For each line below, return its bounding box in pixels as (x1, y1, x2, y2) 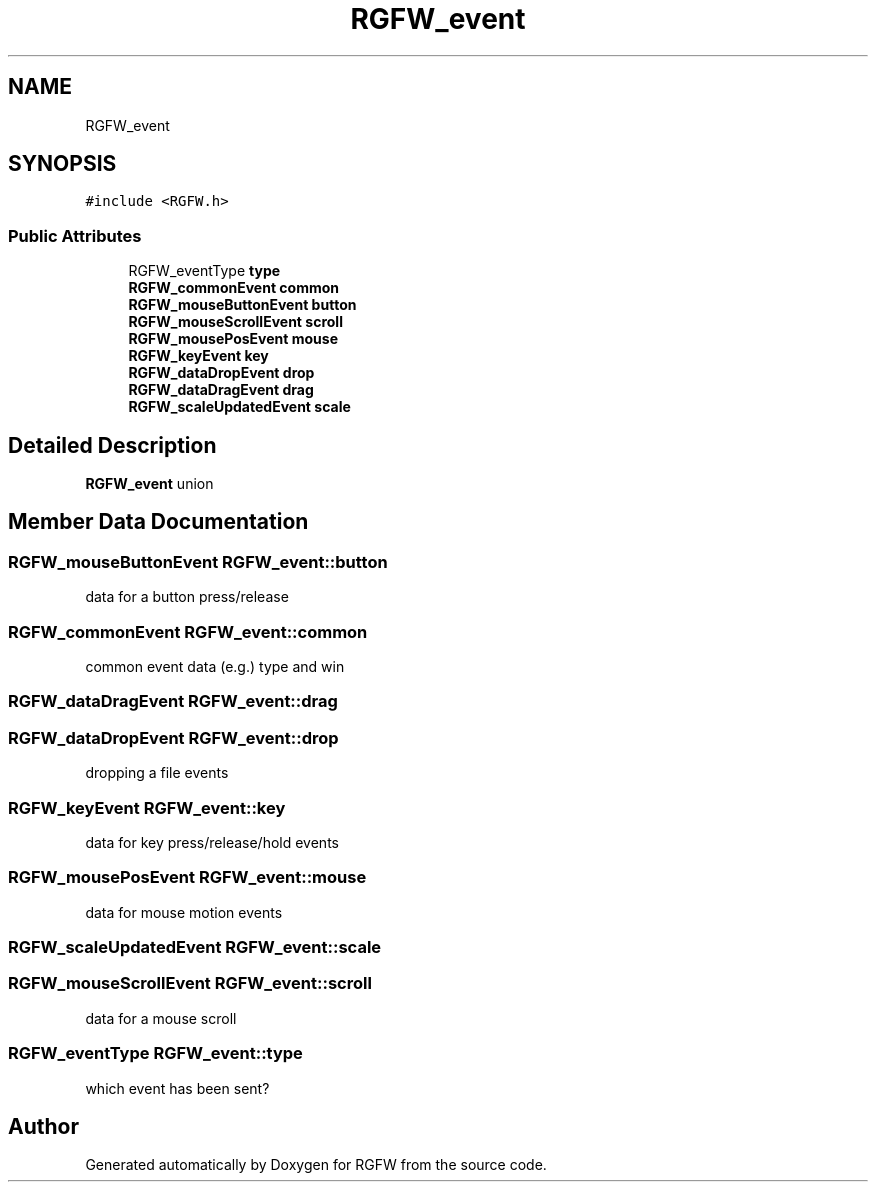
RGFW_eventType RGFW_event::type (8, 1043, 303, 1064)
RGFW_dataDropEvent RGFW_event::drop (8, 727, 339, 748)
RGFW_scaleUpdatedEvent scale (128, 398, 351, 416)
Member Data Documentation (8, 509, 309, 535)
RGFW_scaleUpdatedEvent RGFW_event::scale (8, 937, 382, 957)
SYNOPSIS (8, 151, 117, 177)
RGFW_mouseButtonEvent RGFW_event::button (8, 551, 388, 572)
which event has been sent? (85, 1079, 270, 1097)
